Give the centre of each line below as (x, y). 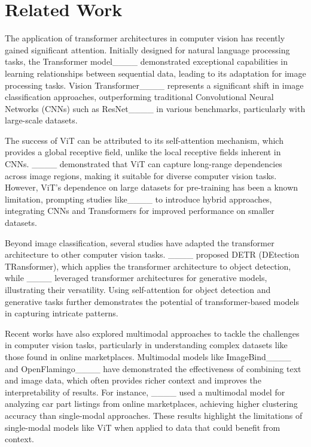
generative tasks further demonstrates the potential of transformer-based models (152, 301)
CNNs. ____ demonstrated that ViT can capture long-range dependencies (144, 164)
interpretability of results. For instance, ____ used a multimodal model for (145, 392)
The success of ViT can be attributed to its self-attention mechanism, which (144, 140)
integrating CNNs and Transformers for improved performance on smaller (140, 211)
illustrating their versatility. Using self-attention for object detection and (138, 289)
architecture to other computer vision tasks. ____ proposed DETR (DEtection (152, 254)
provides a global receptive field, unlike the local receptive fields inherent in (143, 152)
